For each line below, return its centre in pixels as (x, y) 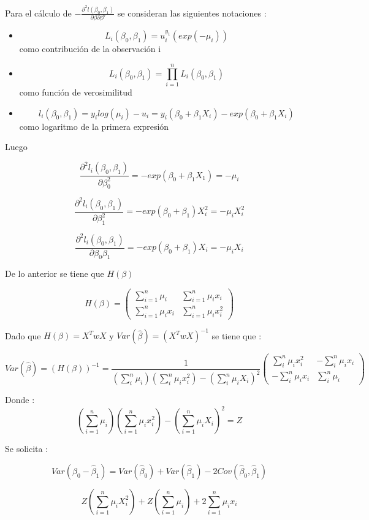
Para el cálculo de (38, 13)
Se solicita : (27, 449)
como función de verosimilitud (76, 92)
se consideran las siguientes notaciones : (192, 13)
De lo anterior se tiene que (55, 273)
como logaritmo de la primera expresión (94, 126)
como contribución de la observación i (90, 49)
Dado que (23, 335)
